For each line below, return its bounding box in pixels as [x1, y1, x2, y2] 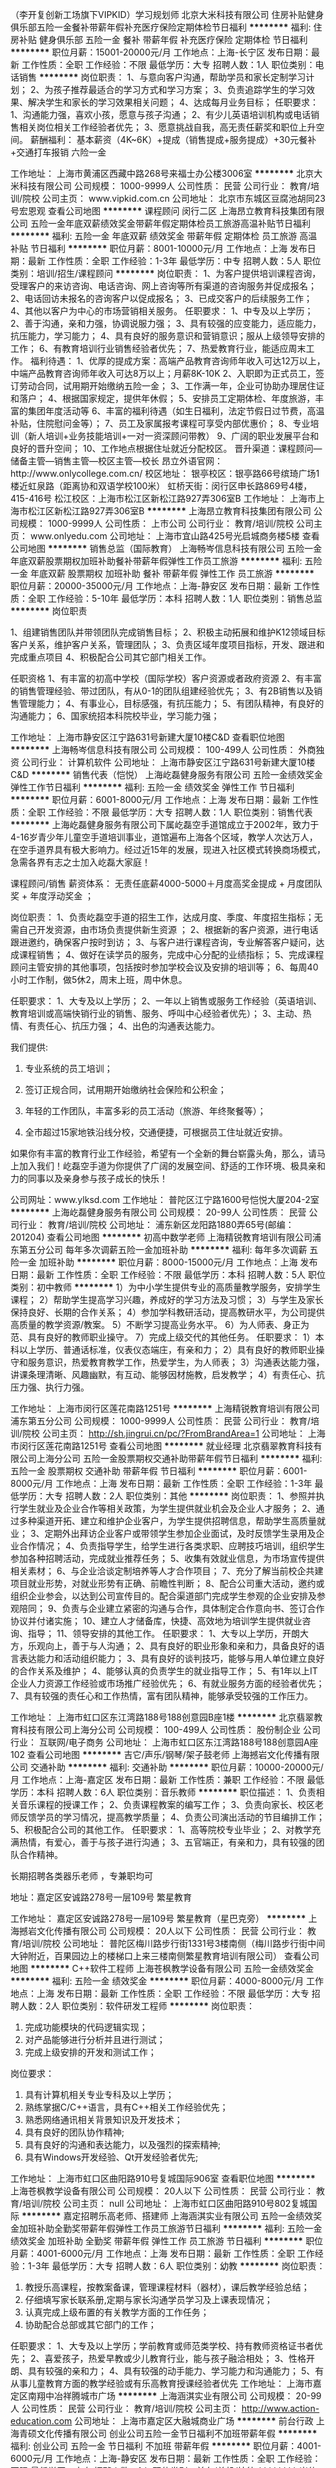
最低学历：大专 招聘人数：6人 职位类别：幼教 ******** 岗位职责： [51, 2260, 326, 2272]
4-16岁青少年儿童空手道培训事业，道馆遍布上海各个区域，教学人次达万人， [10, 831, 318, 843]
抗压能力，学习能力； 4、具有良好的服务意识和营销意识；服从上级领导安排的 [10, 330, 325, 342]
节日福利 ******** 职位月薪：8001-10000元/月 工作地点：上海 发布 [29, 243, 308, 254]
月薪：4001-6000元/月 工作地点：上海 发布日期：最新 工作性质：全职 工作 [10, 2248, 315, 2259]
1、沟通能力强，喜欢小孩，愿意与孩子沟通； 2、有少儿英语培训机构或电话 [10, 109, 312, 120]
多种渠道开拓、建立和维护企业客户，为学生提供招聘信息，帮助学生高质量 [18, 1515, 317, 1527]
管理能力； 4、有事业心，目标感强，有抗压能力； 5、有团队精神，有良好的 [18, 698, 325, 709]
